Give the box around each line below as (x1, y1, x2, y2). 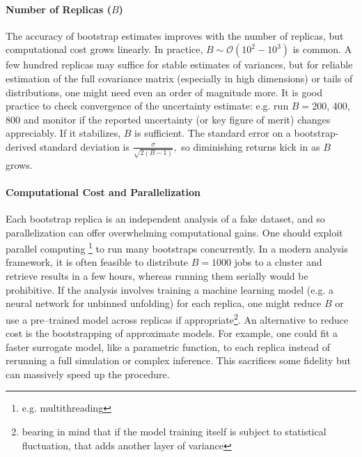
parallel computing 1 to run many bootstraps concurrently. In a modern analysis (6, 239, 348, 255)
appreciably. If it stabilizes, (6, 126, 121, 140)
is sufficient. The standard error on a (134, 126, 291, 140)
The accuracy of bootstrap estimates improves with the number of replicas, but (6, 28, 344, 43)
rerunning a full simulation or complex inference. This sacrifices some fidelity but (6, 353, 352, 368)
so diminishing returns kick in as (181, 139, 320, 153)
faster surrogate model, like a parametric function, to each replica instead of (6, 339, 330, 354)
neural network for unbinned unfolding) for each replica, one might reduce (6, 296, 322, 310)
